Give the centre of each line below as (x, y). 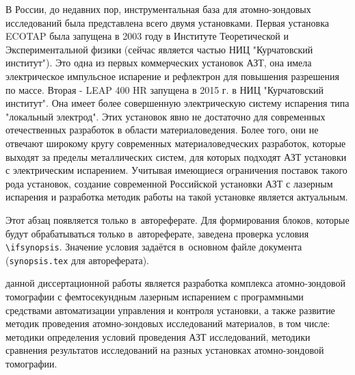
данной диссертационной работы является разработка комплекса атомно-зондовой (175, 283)
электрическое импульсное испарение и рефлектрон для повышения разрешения (172, 76)
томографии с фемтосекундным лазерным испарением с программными (155, 296)
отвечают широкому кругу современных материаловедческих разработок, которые (176, 143)
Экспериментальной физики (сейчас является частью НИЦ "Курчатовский (159, 49)
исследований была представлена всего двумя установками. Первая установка (168, 22)
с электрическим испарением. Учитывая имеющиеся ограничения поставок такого (176, 170)
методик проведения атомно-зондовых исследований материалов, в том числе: (168, 323)
